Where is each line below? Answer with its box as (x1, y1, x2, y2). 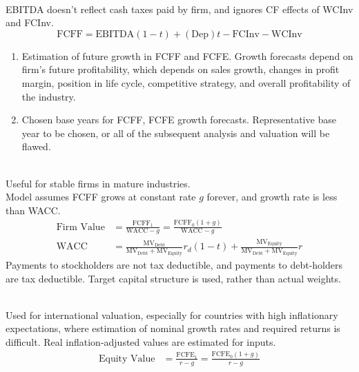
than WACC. (6, 203, 61, 217)
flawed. (21, 139, 51, 154)
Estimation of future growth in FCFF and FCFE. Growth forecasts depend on (21, 48, 353, 63)
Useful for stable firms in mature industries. (6, 176, 191, 190)
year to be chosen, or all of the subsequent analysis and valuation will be (21, 125, 330, 140)
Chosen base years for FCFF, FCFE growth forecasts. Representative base (21, 112, 336, 127)
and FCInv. (6, 15, 54, 30)
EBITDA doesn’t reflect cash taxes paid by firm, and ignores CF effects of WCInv (6, 1, 353, 16)
